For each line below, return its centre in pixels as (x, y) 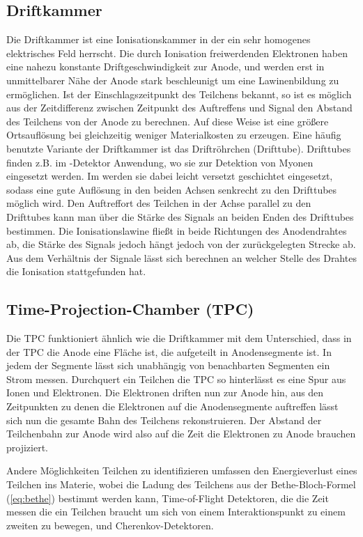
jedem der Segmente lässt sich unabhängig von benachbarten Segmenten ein (168, 365)
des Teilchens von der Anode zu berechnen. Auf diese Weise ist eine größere (168, 121)
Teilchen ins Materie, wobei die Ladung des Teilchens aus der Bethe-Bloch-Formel (181, 484)
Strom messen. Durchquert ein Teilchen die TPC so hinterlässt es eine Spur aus (176, 379)
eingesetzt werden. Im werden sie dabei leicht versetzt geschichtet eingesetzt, (170, 176)
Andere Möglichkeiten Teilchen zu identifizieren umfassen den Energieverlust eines (182, 470)
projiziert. (27, 447)
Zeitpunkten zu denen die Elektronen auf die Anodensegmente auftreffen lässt (172, 406)
